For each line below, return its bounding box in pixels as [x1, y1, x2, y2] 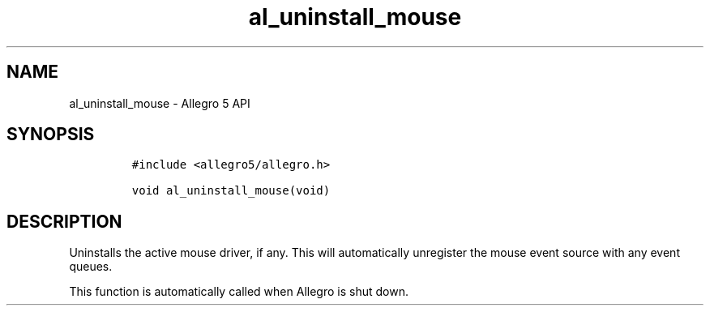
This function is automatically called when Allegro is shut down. [69, 284, 408, 299]
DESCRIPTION [6, 211, 122, 232]
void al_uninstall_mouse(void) [131, 184, 331, 198]
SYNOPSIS [6, 124, 95, 145]
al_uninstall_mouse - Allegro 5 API [69, 96, 250, 110]
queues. [69, 259, 113, 274]
